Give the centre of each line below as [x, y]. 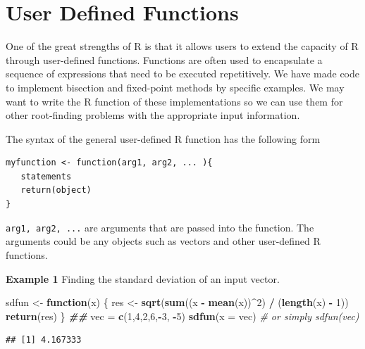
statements [46, 176]
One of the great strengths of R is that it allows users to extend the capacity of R [182, 46]
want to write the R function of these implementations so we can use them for [174, 101]
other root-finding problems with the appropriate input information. [153, 115]
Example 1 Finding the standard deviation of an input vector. [143, 278]
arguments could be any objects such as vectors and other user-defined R [163, 241]
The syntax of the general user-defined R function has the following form [163, 138]
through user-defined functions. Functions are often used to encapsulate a [164, 59]
